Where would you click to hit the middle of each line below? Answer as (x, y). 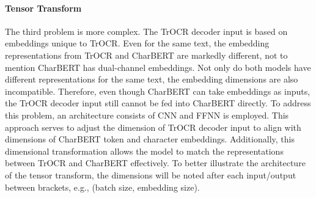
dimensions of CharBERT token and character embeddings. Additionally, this (150, 139)
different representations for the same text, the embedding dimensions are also (152, 79)
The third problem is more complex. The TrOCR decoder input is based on (146, 31)
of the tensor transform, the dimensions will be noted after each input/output (151, 174)
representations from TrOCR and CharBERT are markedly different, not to (146, 55)
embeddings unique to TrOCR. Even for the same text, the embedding (137, 43)
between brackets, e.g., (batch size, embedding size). (102, 187)
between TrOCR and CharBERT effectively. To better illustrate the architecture (155, 163)
